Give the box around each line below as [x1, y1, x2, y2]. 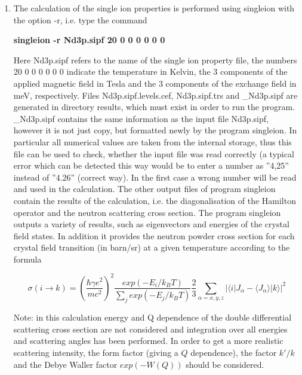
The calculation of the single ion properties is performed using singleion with [13, 2, 295, 14]
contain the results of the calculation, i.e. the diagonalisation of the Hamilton [13, 194, 296, 206]
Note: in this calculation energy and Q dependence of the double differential [13, 311, 292, 324]
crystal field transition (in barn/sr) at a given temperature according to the [13, 241, 290, 254]
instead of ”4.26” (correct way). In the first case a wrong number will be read [13, 170, 297, 183]
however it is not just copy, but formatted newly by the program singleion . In [13, 124, 297, 136]
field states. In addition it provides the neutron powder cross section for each [13, 229, 295, 242]
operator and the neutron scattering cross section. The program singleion [13, 206, 281, 218]
